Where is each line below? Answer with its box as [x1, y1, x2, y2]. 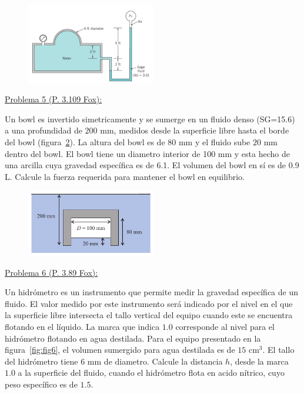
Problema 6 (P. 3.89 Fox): [5, 266, 98, 278]
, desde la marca [230, 355, 289, 367]
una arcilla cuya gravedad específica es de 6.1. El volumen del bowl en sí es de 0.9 [5, 159, 299, 171]
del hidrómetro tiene [5, 355, 78, 367]
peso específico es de [5, 378, 78, 390]
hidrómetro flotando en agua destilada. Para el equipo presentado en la [5, 332, 261, 344]
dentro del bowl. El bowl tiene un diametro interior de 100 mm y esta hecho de [5, 147, 290, 159]
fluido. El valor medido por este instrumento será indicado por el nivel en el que [5, 297, 293, 309]
